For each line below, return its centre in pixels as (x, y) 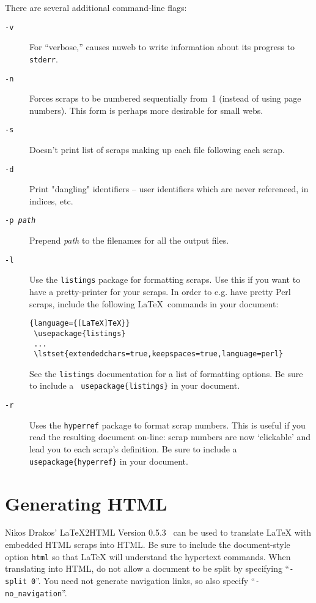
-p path (20, 221)
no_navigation (34, 594)
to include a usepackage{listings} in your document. (135, 385)
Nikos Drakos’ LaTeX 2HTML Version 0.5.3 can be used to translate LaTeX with (158, 532)
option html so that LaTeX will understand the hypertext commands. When (148, 556)
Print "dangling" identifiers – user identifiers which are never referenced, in (169, 189)
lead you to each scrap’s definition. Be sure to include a (133, 449)
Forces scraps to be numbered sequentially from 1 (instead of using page (165, 98)
